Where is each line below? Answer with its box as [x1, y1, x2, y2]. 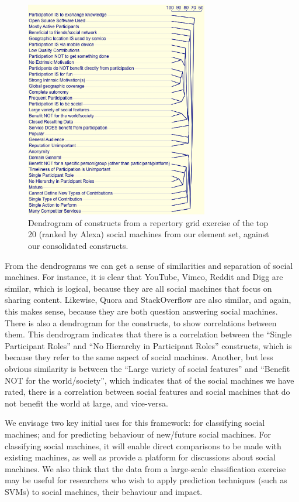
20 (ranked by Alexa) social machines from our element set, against [28, 228, 269, 240]
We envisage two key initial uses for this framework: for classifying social [5, 416, 265, 429]
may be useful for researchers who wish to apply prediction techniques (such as [5, 474, 287, 486]
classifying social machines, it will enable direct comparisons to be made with [5, 439, 281, 452]
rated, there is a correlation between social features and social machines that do [5, 385, 290, 398]
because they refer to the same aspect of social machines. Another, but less [5, 351, 273, 363]
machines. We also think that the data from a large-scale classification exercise [5, 462, 286, 474]
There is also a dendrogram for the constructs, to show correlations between [5, 316, 277, 329]
